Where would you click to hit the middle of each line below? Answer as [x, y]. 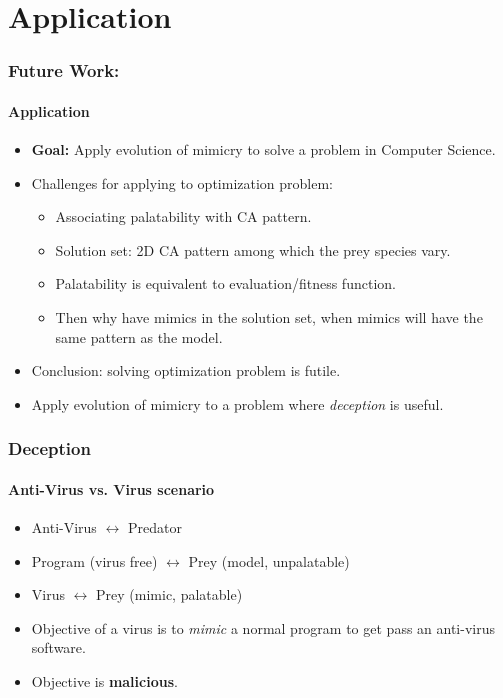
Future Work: [64, 70]
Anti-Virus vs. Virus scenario [111, 488]
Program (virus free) [94, 560]
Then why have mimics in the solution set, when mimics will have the [269, 316]
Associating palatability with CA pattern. [183, 216]
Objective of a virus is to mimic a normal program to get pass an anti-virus [263, 627]
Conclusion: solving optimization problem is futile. [186, 370]
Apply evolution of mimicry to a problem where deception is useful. [237, 403]
